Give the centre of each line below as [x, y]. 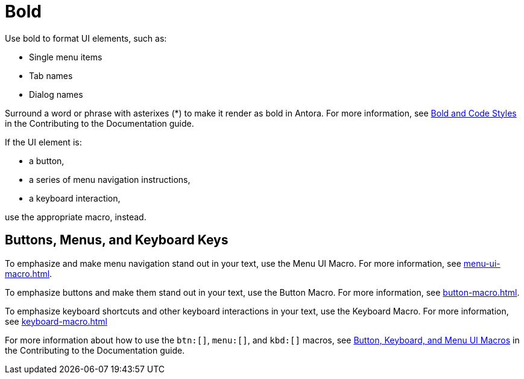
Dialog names [56, 94]
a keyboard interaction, [75, 198]
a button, [47, 161]
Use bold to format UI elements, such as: [86, 38]
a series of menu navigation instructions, [110, 179]
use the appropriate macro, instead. [76, 217]
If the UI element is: [43, 142]
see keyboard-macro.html [56, 321]
